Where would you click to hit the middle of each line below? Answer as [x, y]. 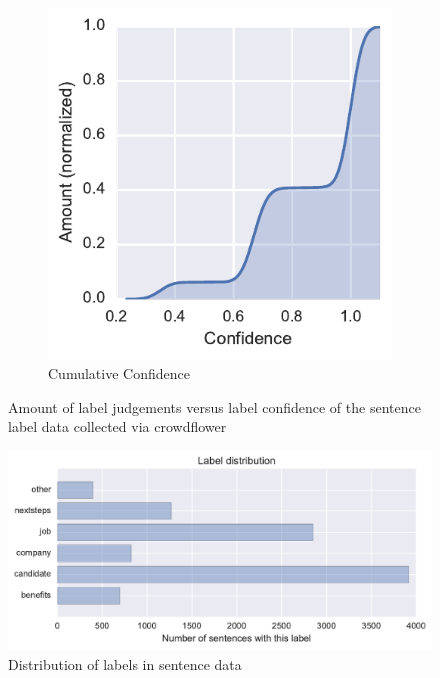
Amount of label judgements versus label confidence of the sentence [214, 406]
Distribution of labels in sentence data [125, 663]
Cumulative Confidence [119, 373]
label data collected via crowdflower [117, 426]
